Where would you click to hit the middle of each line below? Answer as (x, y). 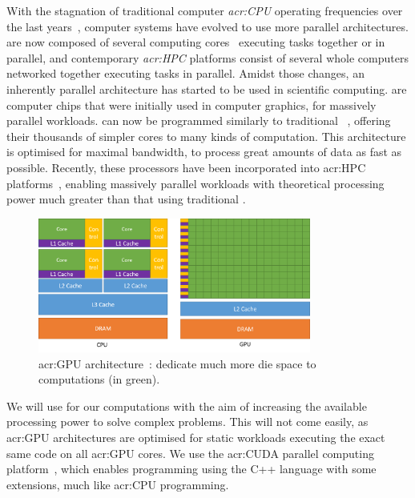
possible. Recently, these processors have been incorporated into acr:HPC (186, 167)
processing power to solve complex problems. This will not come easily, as (187, 422)
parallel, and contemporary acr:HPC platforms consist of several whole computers (207, 57)
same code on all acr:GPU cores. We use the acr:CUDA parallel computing (190, 453)
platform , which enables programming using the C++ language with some (191, 469)
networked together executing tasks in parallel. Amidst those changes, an (185, 73)
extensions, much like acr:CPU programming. (118, 484)
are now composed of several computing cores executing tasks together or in (196, 42)
